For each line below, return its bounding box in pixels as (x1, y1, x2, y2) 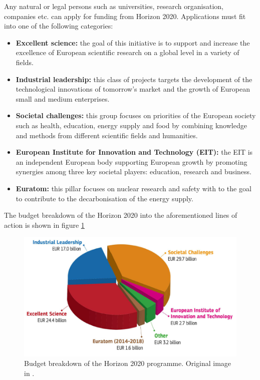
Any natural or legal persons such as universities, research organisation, (4, 1, 224, 11)
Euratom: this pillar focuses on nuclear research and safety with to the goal (16, 183, 251, 193)
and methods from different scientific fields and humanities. (16, 130, 198, 140)
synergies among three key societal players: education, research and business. (16, 166, 251, 177)
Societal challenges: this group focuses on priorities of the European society (16, 110, 256, 121)
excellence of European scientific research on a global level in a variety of (16, 47, 239, 58)
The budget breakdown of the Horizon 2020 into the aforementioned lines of (4, 210, 237, 220)
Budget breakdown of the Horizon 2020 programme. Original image (24, 358, 231, 368)
